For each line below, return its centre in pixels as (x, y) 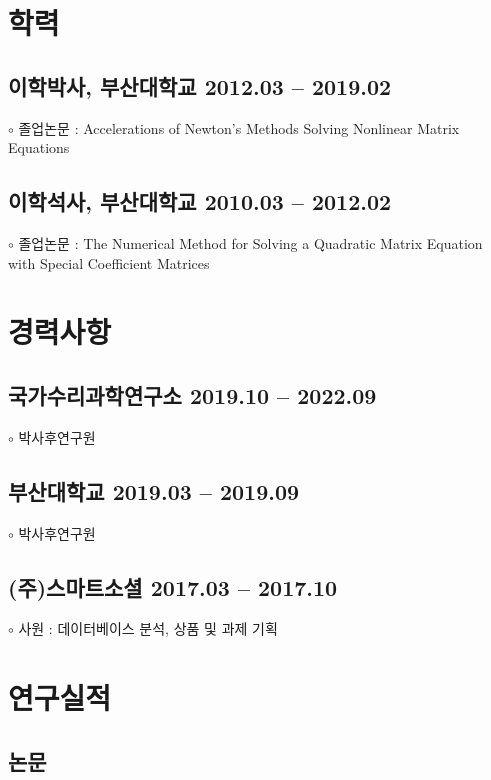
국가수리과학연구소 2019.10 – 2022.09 (192, 394)
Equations (39, 147)
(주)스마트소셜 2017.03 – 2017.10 (173, 586)
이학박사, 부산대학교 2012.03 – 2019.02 (200, 85)
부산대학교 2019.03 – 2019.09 (154, 490)
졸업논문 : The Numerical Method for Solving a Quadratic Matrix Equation (250, 242)
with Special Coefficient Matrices (109, 262)
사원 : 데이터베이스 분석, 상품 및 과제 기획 (148, 628)
